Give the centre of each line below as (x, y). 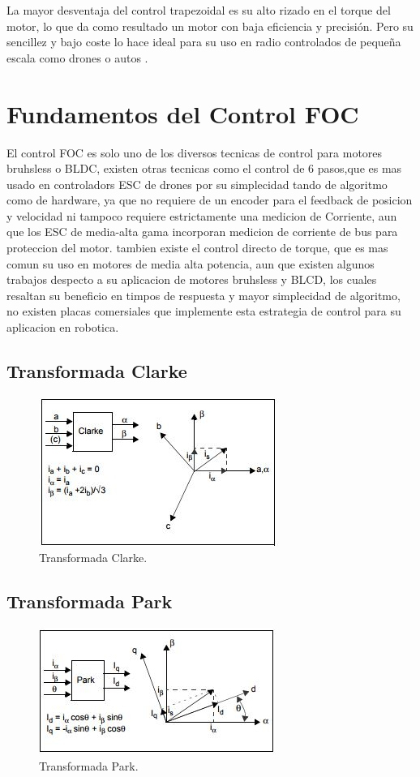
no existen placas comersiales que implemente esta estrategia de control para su (204, 311)
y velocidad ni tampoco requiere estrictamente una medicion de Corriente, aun (202, 215)
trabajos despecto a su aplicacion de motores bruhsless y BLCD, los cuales (192, 279)
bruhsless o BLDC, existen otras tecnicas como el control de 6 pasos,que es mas (204, 168)
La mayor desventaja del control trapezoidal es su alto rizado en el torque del (199, 10)
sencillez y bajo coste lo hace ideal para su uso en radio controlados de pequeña (204, 42)
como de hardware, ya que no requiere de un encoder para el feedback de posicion (210, 200)
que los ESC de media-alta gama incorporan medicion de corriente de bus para (202, 232)
